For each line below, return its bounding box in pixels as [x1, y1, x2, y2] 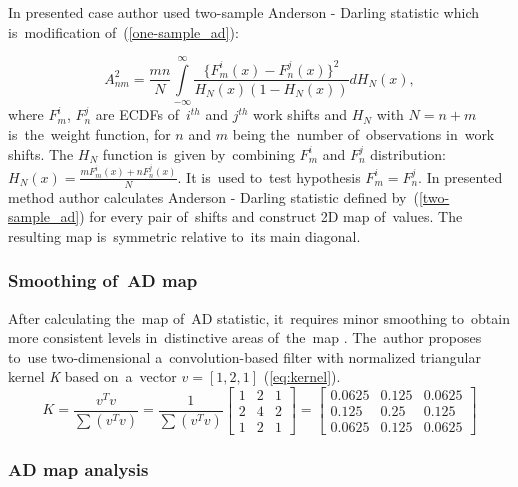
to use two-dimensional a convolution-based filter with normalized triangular [8, 346, 481, 367]
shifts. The [8, 143, 74, 164]
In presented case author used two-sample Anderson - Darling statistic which [8, 2, 480, 22]
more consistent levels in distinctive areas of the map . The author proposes [8, 327, 482, 348]
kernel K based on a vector [8, 366, 177, 387]
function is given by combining [102, 143, 295, 164]
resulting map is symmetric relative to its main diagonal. [8, 225, 361, 246]
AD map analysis [8, 456, 149, 481]
